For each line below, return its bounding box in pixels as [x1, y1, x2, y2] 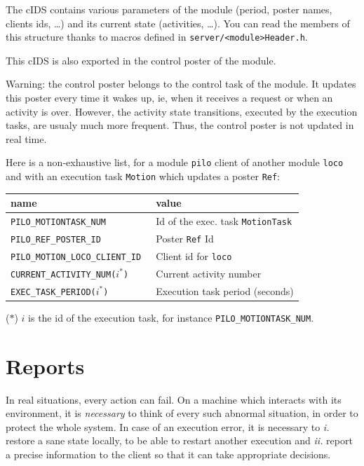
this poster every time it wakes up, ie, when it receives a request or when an [6, 90, 333, 105]
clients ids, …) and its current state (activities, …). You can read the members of [6, 15, 350, 30]
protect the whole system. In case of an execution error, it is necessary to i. [6, 419, 330, 434]
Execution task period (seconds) [156, 283, 294, 298]
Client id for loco [156, 248, 232, 263]
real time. [6, 131, 47, 146]
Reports [6, 351, 85, 380]
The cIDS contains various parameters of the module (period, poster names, [6, 2, 332, 16]
